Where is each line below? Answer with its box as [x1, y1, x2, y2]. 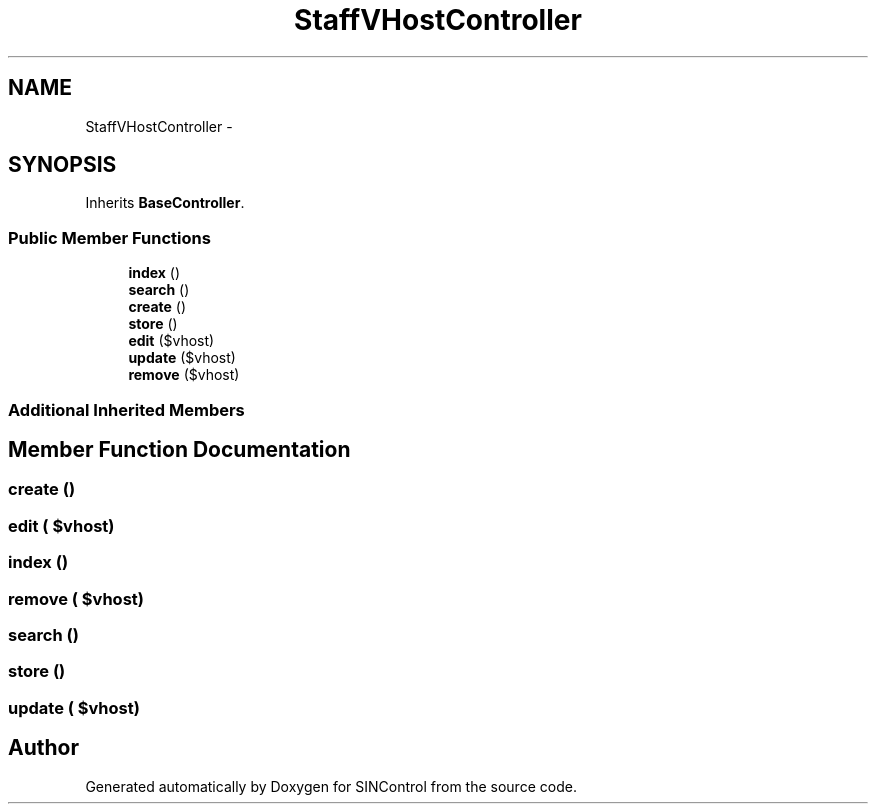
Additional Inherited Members [8, 399, 245, 420]
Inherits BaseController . [85, 194, 245, 212]
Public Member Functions [8, 227, 211, 248]
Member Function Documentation [8, 436, 351, 462]
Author [8, 735, 79, 761]
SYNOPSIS [8, 152, 117, 178]
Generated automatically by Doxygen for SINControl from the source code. [85, 777, 577, 795]
